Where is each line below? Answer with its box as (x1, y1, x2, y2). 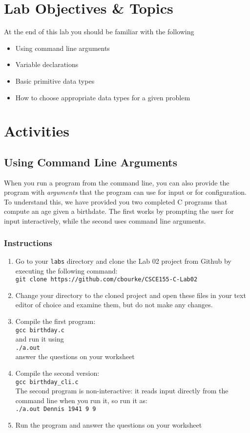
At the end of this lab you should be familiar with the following (4, 26, 194, 37)
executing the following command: (15, 265, 118, 275)
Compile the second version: (15, 368, 100, 378)
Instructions (4, 236, 52, 249)
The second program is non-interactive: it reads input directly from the (15, 386, 229, 396)
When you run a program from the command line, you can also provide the (4, 177, 229, 187)
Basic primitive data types (15, 75, 95, 86)
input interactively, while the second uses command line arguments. (4, 216, 206, 226)
